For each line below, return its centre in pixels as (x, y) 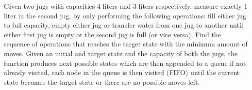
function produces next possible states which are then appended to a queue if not (125, 63)
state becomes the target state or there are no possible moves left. (102, 82)
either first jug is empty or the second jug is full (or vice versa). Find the (112, 34)
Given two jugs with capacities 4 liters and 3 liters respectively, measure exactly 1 (126, 6)
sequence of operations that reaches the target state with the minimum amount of (126, 44)
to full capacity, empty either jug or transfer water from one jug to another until (124, 25)
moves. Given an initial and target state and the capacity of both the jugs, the (121, 53)
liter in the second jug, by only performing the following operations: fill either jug (125, 15)
